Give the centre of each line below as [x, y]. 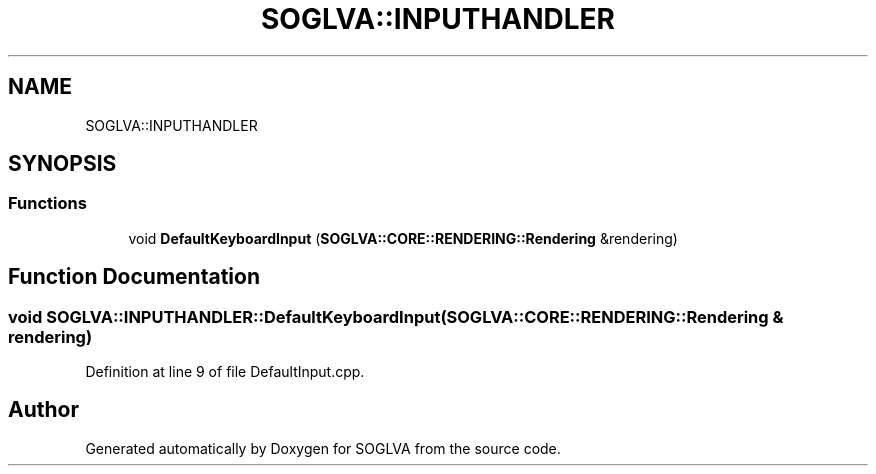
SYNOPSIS [62, 164]
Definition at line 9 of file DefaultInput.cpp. [225, 372]
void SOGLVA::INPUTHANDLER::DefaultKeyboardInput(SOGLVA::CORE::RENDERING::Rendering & [396, 316]
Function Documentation [134, 277]
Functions [47, 203]
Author [43, 410]
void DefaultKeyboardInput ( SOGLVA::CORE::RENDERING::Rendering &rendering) [403, 238]
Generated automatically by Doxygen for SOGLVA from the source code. [323, 448]
